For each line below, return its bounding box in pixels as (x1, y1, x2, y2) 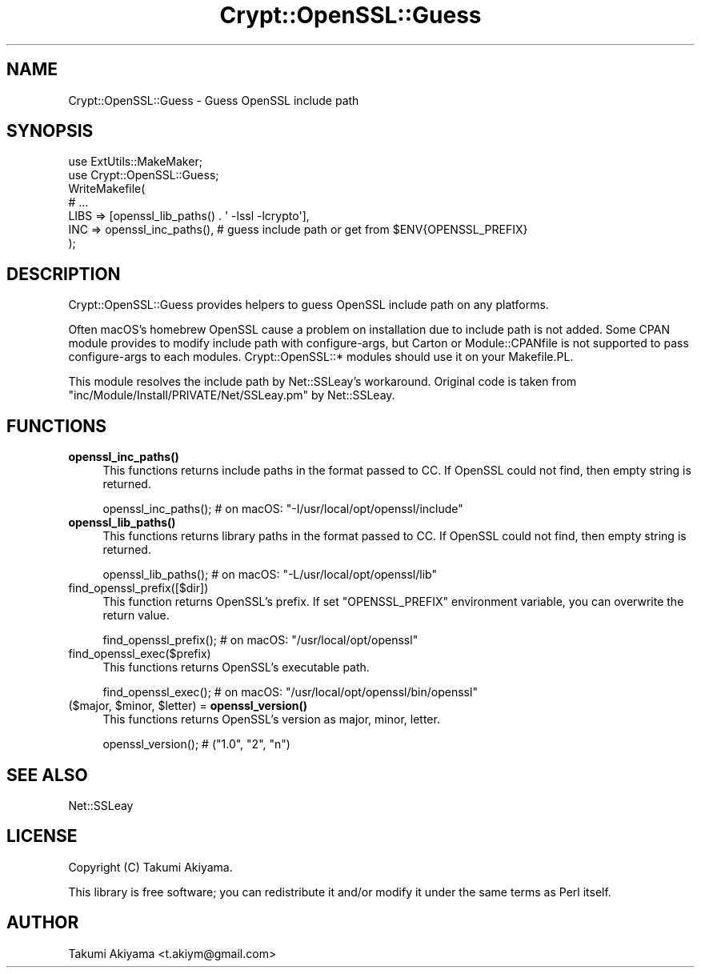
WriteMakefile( (68, 182, 146, 196)
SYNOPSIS (6, 121, 94, 142)
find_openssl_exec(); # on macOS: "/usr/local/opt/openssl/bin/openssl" (102, 685, 478, 699)
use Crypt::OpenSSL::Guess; (68, 168, 219, 182)
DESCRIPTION (6, 263, 121, 284)
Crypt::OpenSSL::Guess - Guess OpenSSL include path (68, 93, 359, 107)
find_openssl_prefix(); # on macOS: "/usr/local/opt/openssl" (102, 633, 419, 647)
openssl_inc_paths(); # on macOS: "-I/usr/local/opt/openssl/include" (102, 502, 463, 516)
